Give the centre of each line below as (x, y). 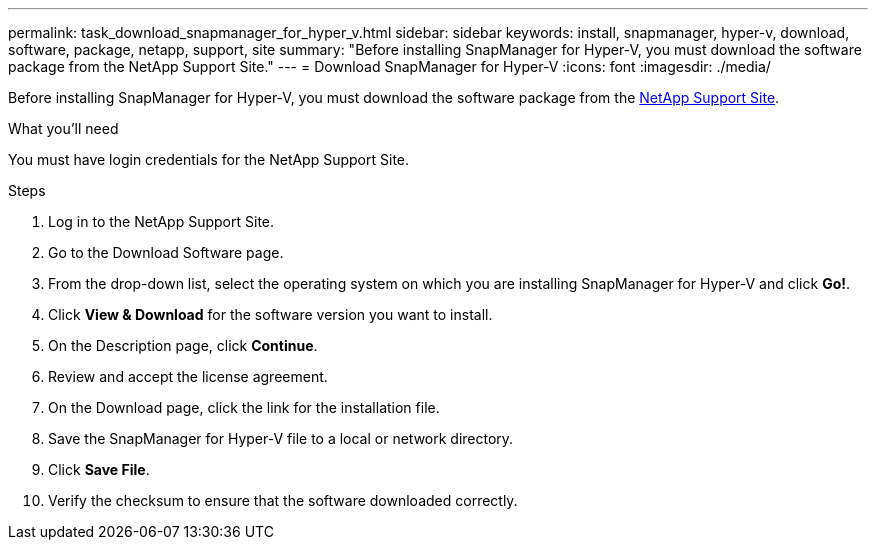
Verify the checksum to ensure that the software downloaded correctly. (283, 500)
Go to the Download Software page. (166, 252)
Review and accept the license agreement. (188, 376)
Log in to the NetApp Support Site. (161, 221)
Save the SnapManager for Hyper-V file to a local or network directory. (281, 438)
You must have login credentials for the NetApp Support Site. (209, 159)
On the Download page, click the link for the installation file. (244, 407)
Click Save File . (99, 469)
